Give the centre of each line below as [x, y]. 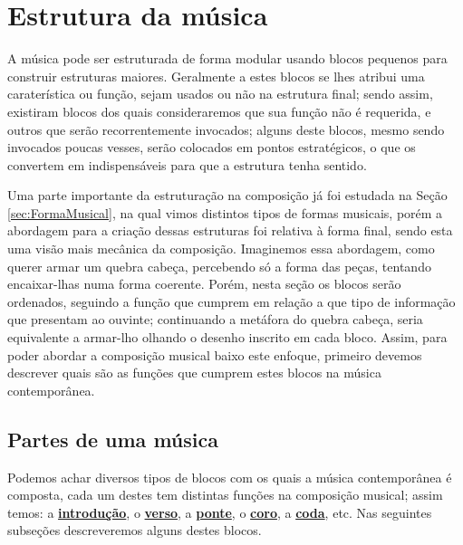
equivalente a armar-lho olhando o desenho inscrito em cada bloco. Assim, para [227, 337]
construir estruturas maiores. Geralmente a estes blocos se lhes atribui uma [216, 76]
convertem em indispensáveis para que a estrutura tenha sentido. [187, 164]
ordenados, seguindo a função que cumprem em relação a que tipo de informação [231, 301]
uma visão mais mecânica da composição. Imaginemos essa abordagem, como [221, 249]
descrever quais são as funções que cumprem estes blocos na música [194, 373]
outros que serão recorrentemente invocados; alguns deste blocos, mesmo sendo [226, 129]
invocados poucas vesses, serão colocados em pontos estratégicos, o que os [212, 147]
